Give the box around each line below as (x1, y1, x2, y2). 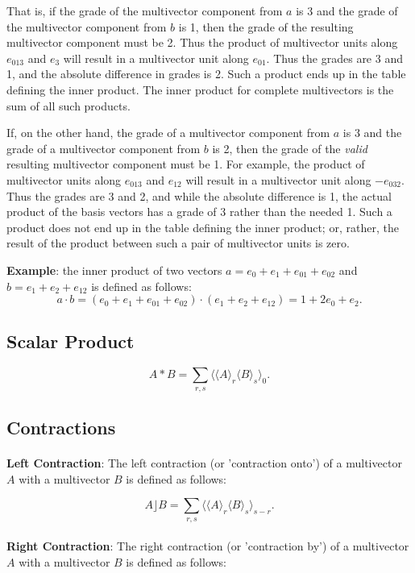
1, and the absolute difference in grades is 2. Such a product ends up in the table (6, 65, 406, 82)
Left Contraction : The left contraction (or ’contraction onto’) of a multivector (6, 455, 402, 471)
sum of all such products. (6, 97, 131, 114)
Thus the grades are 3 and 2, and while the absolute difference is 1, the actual (6, 187, 392, 204)
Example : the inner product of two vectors (6, 261, 222, 278)
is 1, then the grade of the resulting (178, 18, 354, 35)
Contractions (6, 415, 116, 440)
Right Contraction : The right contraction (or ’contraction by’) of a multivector (6, 538, 409, 554)
